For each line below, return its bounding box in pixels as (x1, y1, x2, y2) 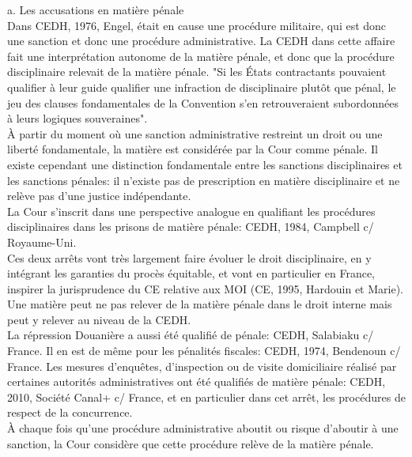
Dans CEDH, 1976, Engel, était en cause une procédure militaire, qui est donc (7, 17, 387, 33)
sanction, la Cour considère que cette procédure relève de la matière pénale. (7, 435, 374, 451)
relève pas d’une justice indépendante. (7, 187, 191, 204)
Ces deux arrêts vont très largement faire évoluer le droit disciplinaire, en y (7, 249, 372, 266)
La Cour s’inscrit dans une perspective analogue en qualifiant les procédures (7, 202, 376, 219)
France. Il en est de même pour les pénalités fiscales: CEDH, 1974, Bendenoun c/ (7, 342, 401, 359)
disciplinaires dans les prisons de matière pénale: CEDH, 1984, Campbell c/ (7, 218, 374, 235)
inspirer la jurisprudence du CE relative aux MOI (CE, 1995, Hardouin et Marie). (7, 280, 403, 296)
